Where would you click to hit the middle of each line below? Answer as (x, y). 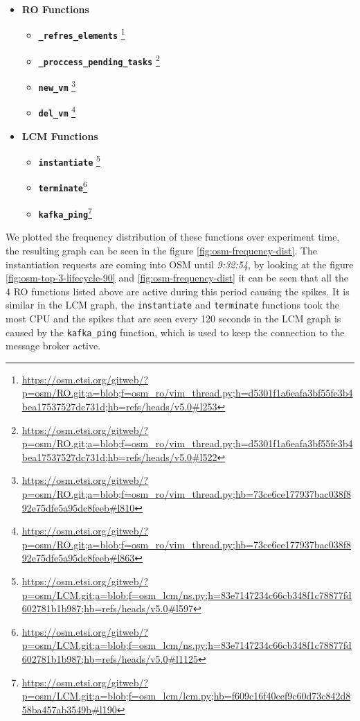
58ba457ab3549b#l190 (69, 709)
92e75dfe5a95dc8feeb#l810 (78, 507)
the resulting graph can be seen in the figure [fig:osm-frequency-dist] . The (162, 250)
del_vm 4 (57, 111)
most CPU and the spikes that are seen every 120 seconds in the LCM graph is (173, 318)
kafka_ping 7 (65, 212)
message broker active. (53, 346)
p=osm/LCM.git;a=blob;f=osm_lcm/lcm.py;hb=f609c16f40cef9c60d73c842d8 (186, 696)
